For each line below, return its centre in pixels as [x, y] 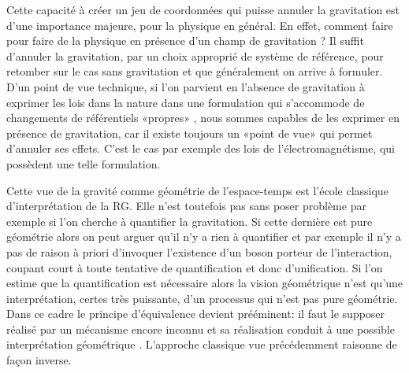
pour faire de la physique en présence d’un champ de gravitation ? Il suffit [185, 41]
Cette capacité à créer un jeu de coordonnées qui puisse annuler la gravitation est [203, 9]
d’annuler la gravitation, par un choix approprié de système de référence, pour [195, 55]
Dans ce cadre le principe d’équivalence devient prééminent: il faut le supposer [196, 314]
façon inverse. [39, 360]
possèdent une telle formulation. [84, 163]
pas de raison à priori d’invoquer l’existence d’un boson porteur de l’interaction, [199, 251]
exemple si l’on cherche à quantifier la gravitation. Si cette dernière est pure [190, 221]
